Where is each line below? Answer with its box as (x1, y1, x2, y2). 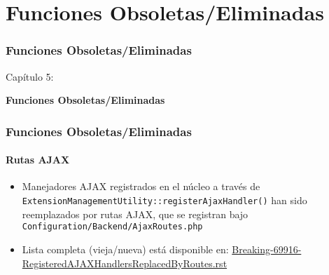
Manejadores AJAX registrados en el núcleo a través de (22, 179, 260, 194)
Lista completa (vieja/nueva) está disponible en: (22, 241, 229, 256)
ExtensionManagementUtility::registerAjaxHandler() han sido (22, 193, 307, 208)
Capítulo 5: (6, 69, 54, 83)
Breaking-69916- (232, 241, 302, 256)
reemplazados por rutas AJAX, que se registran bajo (22, 206, 248, 221)
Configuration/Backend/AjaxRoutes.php (22, 222, 203, 232)
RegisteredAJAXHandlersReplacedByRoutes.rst (22, 255, 227, 270)
